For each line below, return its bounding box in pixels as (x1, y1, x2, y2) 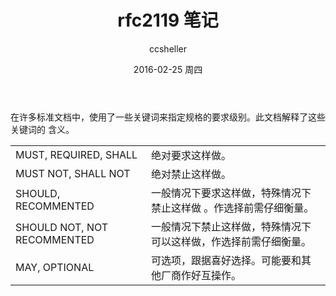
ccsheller (148, 42, 188, 55)
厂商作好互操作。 (161, 268, 242, 282)
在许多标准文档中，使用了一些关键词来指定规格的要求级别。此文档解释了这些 (10, 111, 326, 123)
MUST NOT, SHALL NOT (15, 166, 131, 180)
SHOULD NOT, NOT (15, 220, 109, 234)
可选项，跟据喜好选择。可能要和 (151, 253, 302, 267)
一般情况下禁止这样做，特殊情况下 (151, 219, 312, 233)
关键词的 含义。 (10, 123, 75, 135)
